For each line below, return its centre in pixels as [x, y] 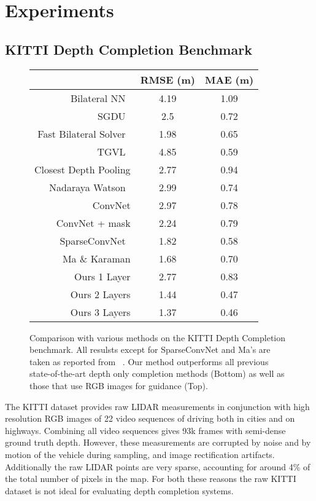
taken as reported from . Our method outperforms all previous [149, 361]
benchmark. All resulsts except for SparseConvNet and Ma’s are [150, 349]
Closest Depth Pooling [83, 169]
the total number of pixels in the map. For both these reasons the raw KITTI [151, 479]
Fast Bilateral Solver [82, 133]
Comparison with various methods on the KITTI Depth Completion [158, 337]
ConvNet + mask [93, 223]
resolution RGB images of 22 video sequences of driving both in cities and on [150, 418]
